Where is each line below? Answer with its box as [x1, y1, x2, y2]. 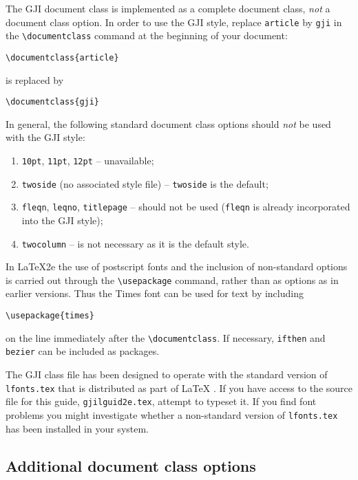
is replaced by [6, 72, 64, 87]
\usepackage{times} [6, 311, 94, 321]
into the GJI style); [21, 212, 103, 227]
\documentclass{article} [6, 52, 119, 63]
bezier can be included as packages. [6, 344, 160, 358]
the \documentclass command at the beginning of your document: [6, 28, 288, 43]
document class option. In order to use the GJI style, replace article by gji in [6, 14, 342, 29]
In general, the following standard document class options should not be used [6, 116, 331, 131]
